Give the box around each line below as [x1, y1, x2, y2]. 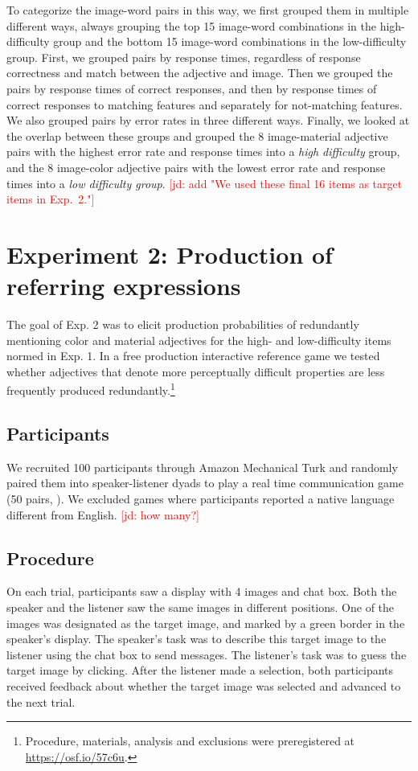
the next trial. [6, 693, 76, 710]
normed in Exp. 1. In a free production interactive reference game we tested [6, 347, 380, 364]
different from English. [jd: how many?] [6, 506, 199, 523]
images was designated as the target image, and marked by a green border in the [6, 614, 405, 631]
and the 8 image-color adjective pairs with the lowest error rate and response [6, 158, 386, 175]
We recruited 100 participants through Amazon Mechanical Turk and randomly [6, 458, 398, 475]
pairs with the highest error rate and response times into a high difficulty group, [6, 143, 400, 160]
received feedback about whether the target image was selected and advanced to [6, 678, 401, 694]
